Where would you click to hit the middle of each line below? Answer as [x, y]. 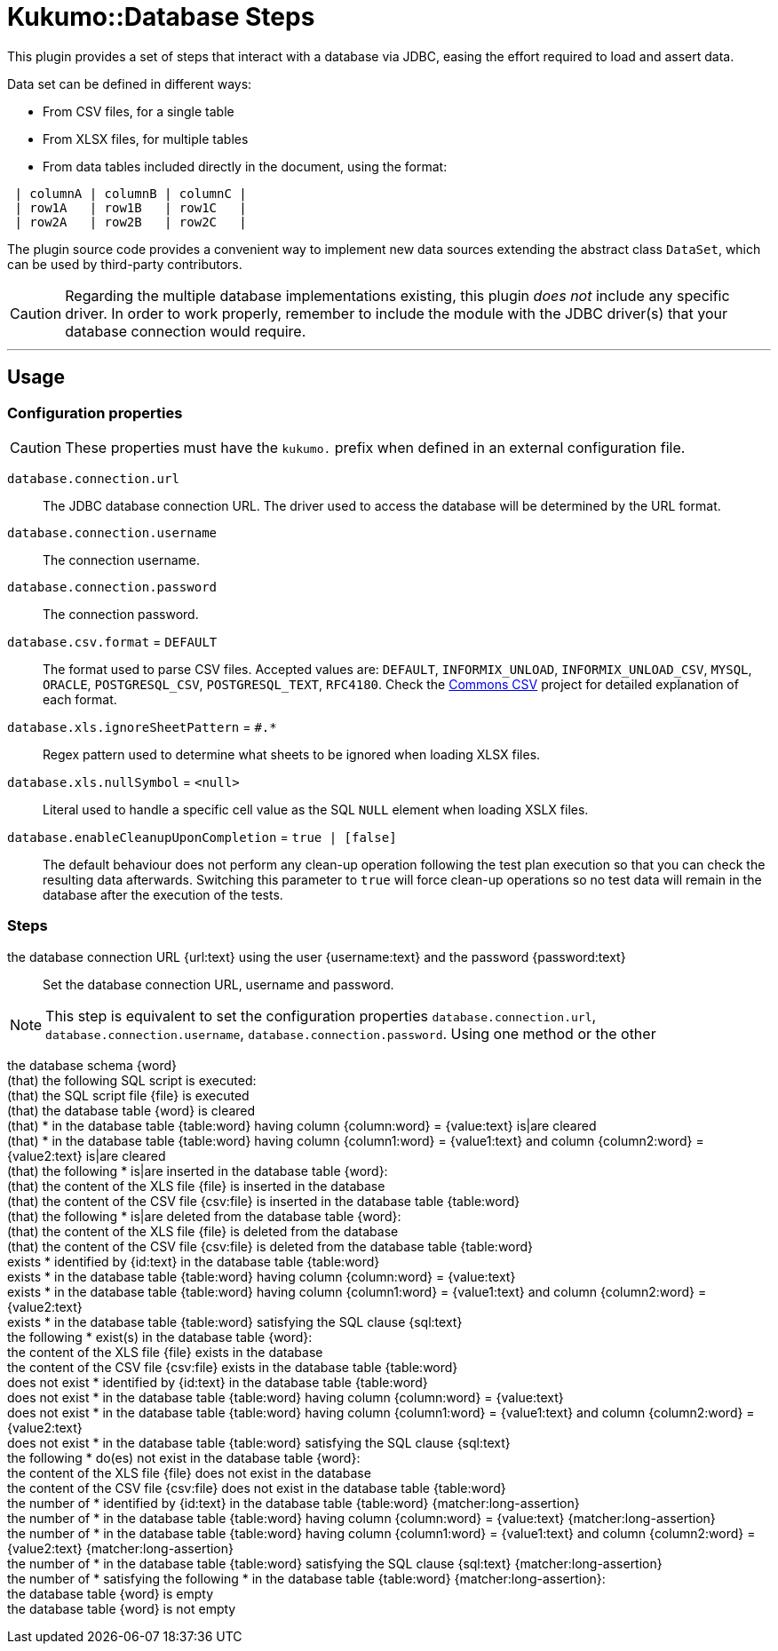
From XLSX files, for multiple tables [146, 139]
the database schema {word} [92, 1065]
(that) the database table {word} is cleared [131, 1110]
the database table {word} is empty [111, 1593]
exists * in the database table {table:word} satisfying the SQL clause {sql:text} [235, 1322]
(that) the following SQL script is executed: [132, 1080]
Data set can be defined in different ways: [130, 83]
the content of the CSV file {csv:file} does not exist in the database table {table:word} [257, 1488]
